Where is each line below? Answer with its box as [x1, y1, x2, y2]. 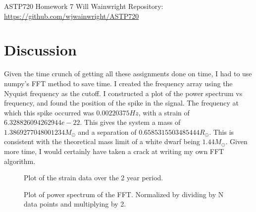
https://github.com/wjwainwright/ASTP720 [4, 10, 139, 21]
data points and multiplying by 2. [24, 199, 126, 209]
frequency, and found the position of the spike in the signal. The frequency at [4, 98, 239, 108]
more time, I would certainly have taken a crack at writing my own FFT [4, 146, 224, 157]
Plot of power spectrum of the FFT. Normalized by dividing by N [24, 189, 224, 199]
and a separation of [78, 126, 137, 137]
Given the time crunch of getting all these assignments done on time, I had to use [4, 68, 252, 79]
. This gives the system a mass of [80, 117, 181, 127]
